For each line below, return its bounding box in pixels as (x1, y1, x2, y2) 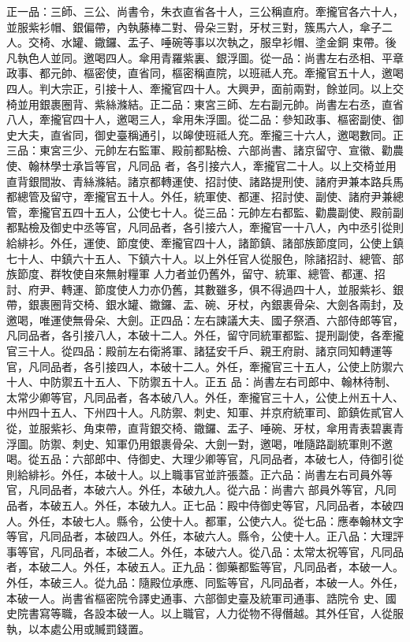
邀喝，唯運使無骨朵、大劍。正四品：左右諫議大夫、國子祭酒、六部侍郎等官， (6, 311, 404, 328)
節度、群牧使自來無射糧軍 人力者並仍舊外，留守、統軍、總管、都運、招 (17, 265, 386, 282)
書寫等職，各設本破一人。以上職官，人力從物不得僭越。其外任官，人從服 (28, 605, 404, 622)
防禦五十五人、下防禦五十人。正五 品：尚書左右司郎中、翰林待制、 (50, 373, 397, 390)
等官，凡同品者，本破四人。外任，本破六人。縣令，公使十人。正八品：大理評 (6, 528, 404, 544)
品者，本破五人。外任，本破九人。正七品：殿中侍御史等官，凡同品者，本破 (6, 497, 393, 513)
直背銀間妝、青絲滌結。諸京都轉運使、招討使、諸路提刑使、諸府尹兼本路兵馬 (6, 173, 404, 189)
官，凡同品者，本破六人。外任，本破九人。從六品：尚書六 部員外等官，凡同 (6, 481, 397, 498)
